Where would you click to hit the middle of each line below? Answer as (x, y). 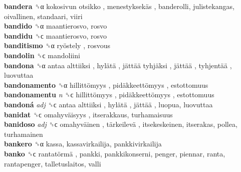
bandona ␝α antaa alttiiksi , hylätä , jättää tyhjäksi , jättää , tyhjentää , (118, 65)
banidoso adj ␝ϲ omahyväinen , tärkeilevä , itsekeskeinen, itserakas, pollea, (121, 124)
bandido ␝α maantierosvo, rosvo (56, 26)
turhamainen (24, 134)
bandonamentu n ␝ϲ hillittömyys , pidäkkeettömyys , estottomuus (109, 95)
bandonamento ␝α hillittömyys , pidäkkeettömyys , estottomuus (106, 84)
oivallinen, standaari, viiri (43, 16)
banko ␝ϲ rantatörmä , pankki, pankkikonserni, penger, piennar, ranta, (115, 153)
